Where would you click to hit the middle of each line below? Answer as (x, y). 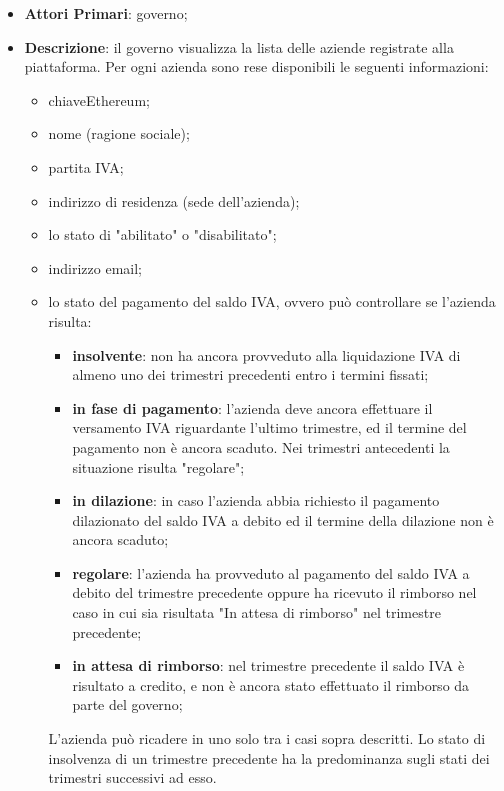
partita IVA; (86, 166)
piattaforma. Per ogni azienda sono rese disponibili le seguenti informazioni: (256, 66)
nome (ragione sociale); (119, 133)
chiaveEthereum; (99, 99)
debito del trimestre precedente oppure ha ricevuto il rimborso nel (274, 592)
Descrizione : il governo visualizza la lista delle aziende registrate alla (239, 46)
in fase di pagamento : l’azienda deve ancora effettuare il (252, 407)
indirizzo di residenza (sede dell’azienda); (174, 200)
